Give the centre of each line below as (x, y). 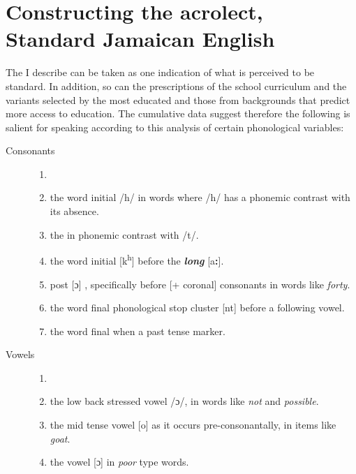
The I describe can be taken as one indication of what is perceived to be (160, 72)
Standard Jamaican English (140, 39)
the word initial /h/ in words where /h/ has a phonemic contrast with (200, 197)
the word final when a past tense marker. (138, 331)
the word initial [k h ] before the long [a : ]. (137, 259)
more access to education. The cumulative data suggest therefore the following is (178, 113)
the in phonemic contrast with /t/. (124, 234)
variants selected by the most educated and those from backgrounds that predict (178, 99)
